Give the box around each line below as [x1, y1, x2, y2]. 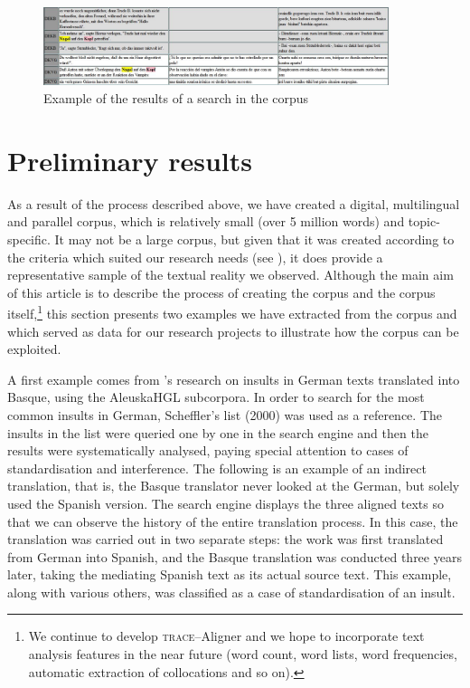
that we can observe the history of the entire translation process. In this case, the [7, 511, 458, 530]
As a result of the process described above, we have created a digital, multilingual [7, 194, 460, 213]
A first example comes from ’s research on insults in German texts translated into [7, 369, 460, 388]
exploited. [7, 339, 61, 358]
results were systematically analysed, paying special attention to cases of [7, 441, 409, 460]
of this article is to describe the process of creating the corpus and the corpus [7, 282, 436, 301]
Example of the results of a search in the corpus [43, 89, 309, 108]
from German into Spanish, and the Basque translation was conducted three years [7, 547, 462, 566]
